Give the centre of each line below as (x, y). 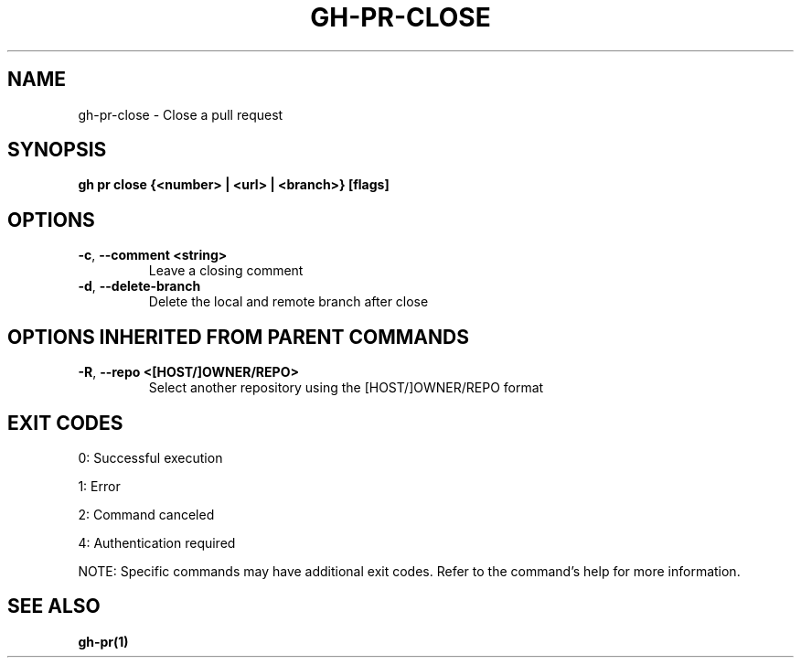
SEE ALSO (54, 606)
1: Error (99, 486)
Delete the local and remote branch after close (288, 302)
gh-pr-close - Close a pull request (181, 114)
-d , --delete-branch (139, 286)
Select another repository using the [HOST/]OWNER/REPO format (346, 388)
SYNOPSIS (57, 150)
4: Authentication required (157, 542)
